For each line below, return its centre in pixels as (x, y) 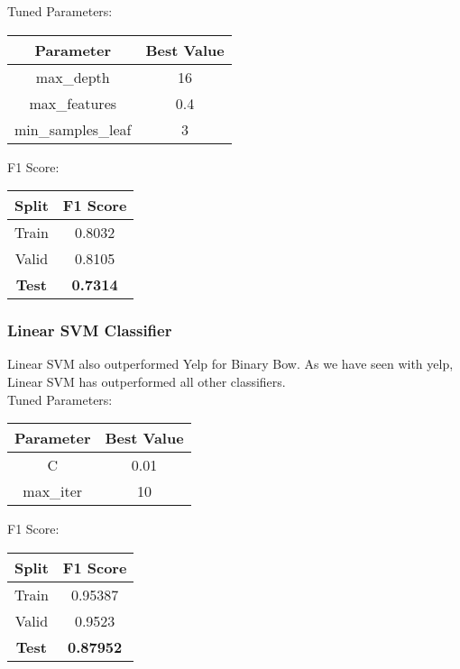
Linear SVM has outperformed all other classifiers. (147, 381)
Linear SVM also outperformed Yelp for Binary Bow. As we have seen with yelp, (230, 364)
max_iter (53, 491)
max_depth (73, 77)
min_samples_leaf (73, 129)
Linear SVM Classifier (90, 330)
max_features (73, 103)
